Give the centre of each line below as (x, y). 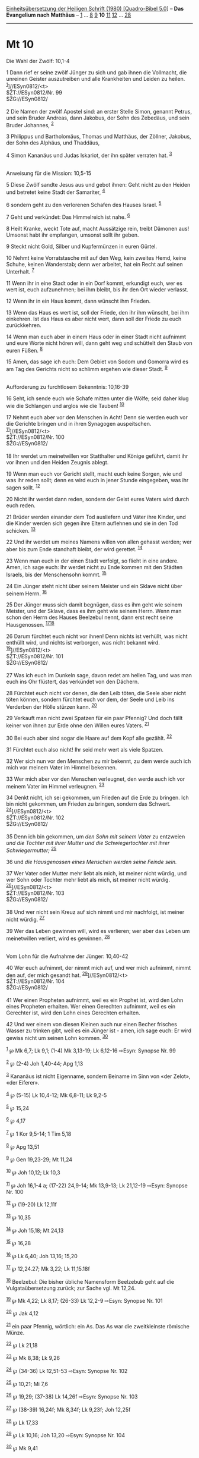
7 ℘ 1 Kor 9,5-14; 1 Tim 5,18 (39, 1133)
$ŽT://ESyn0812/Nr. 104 (36, 981)
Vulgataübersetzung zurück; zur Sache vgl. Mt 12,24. (71, 1288)
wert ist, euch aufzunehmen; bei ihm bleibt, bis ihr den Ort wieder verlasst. (97, 289)
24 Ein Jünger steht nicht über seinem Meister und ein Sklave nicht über (94, 586)
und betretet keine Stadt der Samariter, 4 (56, 191)
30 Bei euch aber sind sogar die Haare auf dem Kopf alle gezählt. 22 (89, 738)
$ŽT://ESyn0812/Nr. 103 (35, 893)
